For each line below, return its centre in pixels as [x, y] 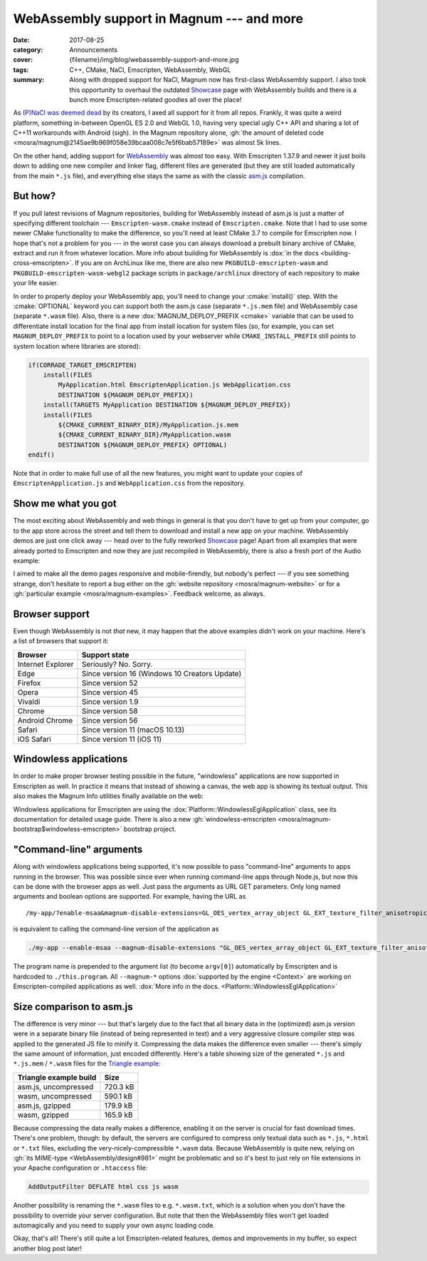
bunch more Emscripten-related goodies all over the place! [155, 99]
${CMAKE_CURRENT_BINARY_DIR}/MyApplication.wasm [144, 435]
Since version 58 [110, 711]
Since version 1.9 [110, 701]
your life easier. [36, 283]
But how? [35, 196]
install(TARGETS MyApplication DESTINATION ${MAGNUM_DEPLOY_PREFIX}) [167, 405]
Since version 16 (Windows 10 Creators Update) [162, 673]
